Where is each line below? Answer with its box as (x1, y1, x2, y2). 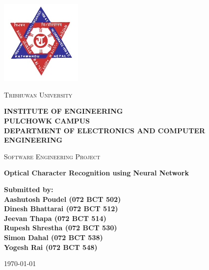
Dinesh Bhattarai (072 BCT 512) (4, 203, 118, 214)
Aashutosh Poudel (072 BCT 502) (4, 194, 121, 204)
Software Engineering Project (4, 151, 101, 161)
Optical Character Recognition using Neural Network (4, 168, 189, 178)
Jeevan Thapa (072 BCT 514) (4, 213, 106, 223)
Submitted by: (4, 184, 53, 194)
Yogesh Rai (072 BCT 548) (4, 242, 98, 252)
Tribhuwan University (4, 89, 73, 99)
